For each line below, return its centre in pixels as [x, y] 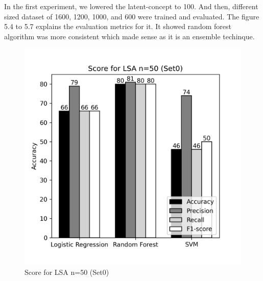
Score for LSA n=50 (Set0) [67, 272]
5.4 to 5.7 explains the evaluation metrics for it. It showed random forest [118, 26]
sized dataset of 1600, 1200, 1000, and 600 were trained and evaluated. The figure [132, 16]
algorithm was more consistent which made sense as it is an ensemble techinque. [129, 36]
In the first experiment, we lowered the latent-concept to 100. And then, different [131, 6]
